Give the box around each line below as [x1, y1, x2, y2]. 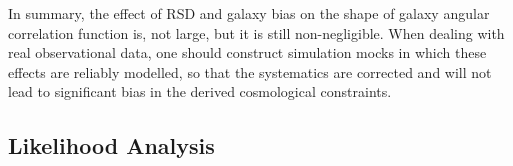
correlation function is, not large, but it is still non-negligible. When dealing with [8, 22, 505, 43]
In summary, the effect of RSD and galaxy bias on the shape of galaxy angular [8, 3, 490, 23]
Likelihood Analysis [8, 130, 215, 161]
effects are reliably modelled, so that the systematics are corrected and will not [8, 61, 492, 82]
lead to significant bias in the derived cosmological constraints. [8, 81, 392, 102]
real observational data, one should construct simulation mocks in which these [8, 42, 487, 63]
